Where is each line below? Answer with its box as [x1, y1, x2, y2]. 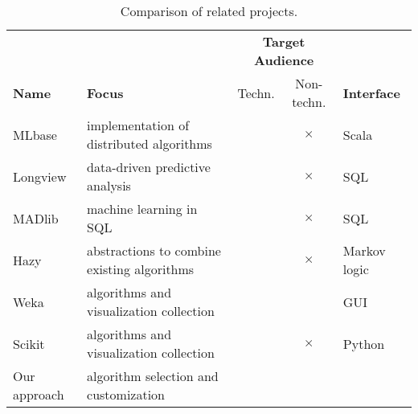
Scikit [13, 334, 45, 353]
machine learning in [87, 199, 198, 218]
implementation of [87, 116, 190, 134]
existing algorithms [87, 260, 195, 278]
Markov [342, 241, 386, 260]
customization [87, 385, 166, 404]
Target [262, 32, 305, 51]
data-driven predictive [87, 158, 211, 176]
